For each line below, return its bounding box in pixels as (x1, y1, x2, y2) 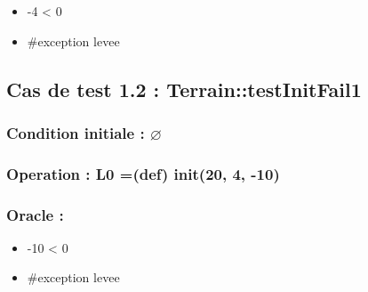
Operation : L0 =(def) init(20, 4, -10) (6, 162, 280, 184)
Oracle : (6, 203, 64, 225)
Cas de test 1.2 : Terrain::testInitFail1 (6, 75, 362, 102)
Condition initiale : (6, 121, 145, 143)
